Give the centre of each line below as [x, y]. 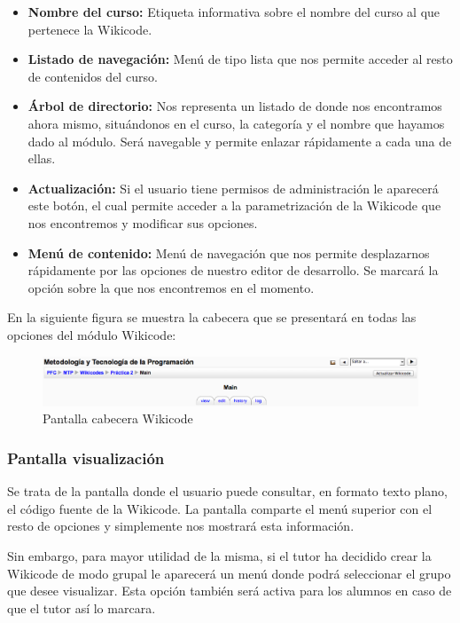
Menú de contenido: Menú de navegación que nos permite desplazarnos [229, 252]
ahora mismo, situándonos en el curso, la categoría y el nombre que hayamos [236, 123]
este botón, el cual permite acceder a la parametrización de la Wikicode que [234, 205]
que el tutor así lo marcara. [82, 607]
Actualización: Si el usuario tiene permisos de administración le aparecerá [233, 188]
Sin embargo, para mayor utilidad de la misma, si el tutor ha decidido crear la [219, 556]
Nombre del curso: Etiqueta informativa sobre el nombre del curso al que [234, 12]
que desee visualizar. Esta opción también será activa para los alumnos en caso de [230, 591]
